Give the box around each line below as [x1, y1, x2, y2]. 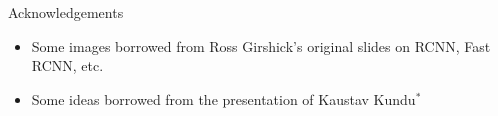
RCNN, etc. [31, 55, 104, 76]
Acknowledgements [8, 2, 124, 22]
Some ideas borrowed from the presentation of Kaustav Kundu [31, 88, 416, 109]
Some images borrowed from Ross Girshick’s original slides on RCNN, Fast [31, 35, 491, 56]
